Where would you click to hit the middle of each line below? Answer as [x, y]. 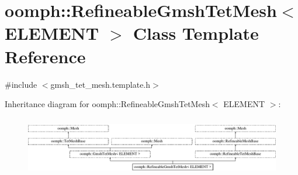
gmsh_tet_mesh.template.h [101, 84]
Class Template [196, 33]
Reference [45, 56]
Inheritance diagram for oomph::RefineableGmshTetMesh [107, 104]
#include [21, 84]
